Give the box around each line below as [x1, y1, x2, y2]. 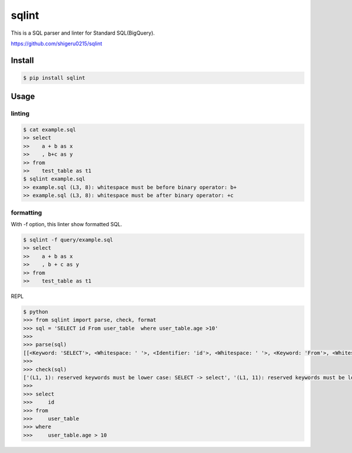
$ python [23, 308, 49, 315]
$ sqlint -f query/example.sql [23, 236, 114, 243]
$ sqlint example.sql [23, 176, 86, 182]
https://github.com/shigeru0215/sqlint [11, 40, 103, 47]
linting [11, 109, 29, 118]
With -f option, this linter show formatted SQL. [11, 220, 123, 227]
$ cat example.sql [23, 126, 76, 133]
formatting [11, 209, 42, 217]
